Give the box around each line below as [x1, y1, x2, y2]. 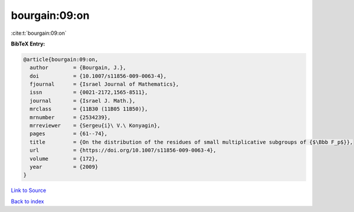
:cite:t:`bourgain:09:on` [11, 30, 67, 37]
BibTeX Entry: [11, 40, 45, 47]
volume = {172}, [29, 155, 99, 162]
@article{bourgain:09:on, [23, 56, 99, 63]
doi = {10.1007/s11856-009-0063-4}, [29, 73, 167, 79]
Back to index [11, 198, 44, 205]
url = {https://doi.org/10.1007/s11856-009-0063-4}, [29, 147, 217, 154]
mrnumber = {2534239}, [29, 114, 111, 120]
